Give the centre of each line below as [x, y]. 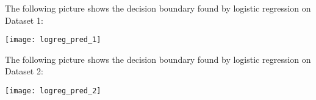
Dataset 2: [24, 71]
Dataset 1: [24, 20]
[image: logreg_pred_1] [53, 40]
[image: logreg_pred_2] [53, 91]
